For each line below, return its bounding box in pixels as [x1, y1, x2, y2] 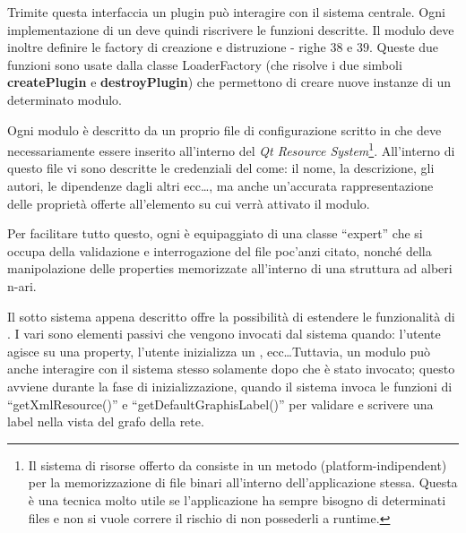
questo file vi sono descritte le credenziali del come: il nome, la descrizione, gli [7, 159, 435, 177]
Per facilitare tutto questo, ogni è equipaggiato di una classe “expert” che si [7, 224, 423, 243]
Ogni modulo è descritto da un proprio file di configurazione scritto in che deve [7, 120, 442, 139]
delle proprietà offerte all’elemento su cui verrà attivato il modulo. [7, 193, 370, 212]
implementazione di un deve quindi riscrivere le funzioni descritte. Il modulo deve [7, 20, 454, 39]
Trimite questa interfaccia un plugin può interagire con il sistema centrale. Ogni [7, 3, 445, 21]
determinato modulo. [7, 90, 123, 108]
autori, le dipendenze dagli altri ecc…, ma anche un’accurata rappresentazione [7, 176, 434, 194]
